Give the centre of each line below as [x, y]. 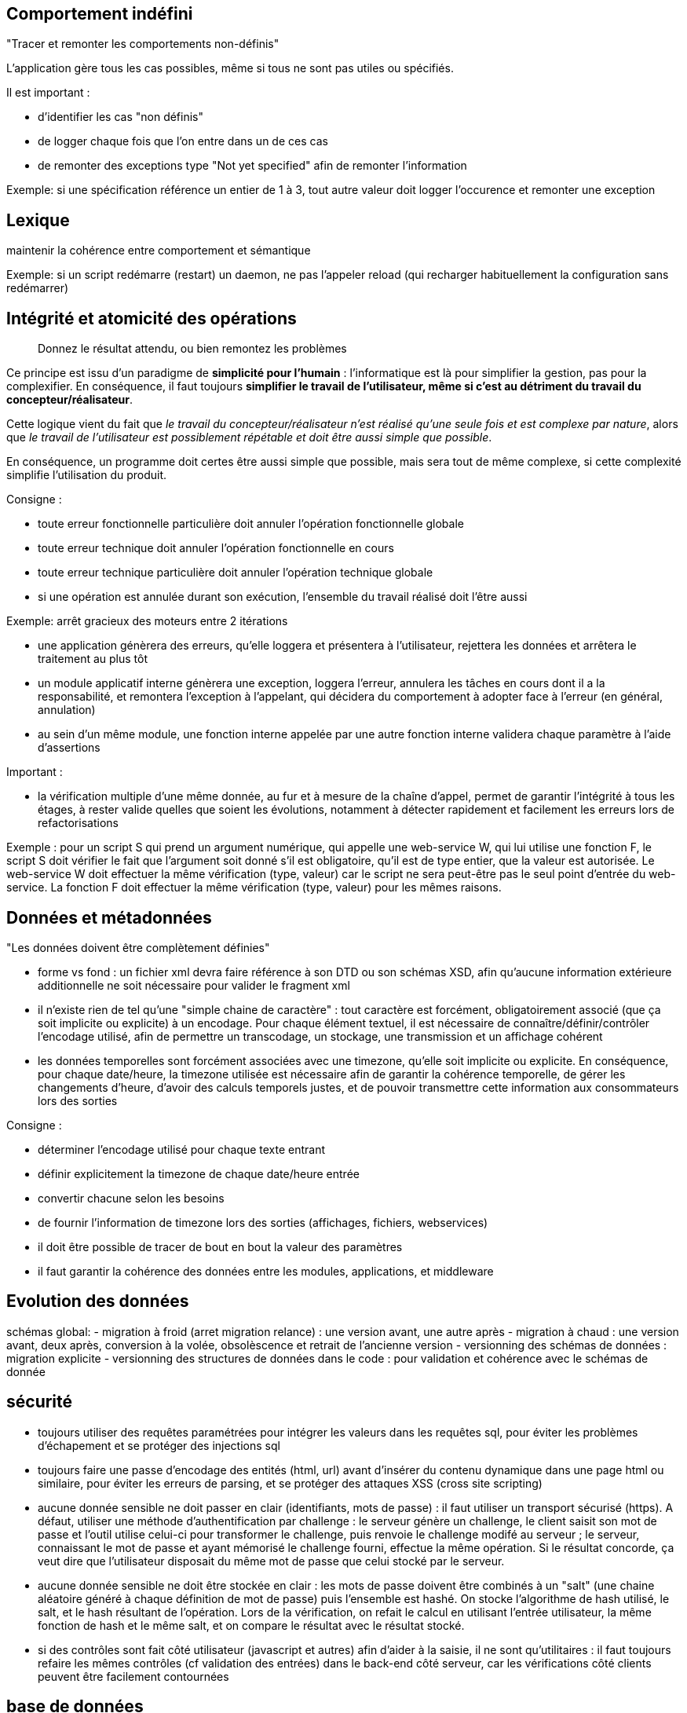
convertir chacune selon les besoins [131, 1198]
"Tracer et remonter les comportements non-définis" [143, 44]
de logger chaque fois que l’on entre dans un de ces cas [183, 141]
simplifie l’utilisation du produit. [87, 475]
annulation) [67, 710]
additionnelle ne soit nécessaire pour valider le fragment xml [194, 985]
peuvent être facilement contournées [133, 1676]
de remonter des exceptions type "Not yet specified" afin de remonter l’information [252, 166]
